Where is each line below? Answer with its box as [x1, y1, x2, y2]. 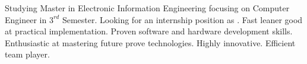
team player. [5, 48, 50, 60]
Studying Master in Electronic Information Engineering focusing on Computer [5, 2, 290, 14]
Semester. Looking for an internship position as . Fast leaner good [62, 13, 303, 25]
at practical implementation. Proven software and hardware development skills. [5, 25, 293, 37]
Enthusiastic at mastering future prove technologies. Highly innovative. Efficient [5, 36, 296, 49]
